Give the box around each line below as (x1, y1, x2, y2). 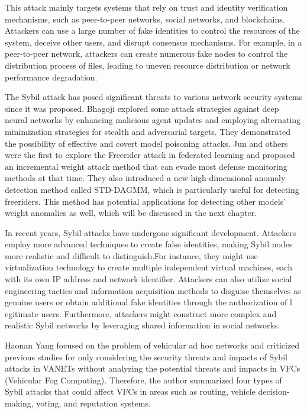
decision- (258, 385, 290, 398)
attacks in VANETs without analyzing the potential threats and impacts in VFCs (5, 362, 300, 375)
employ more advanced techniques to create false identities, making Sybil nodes (5, 238, 293, 250)
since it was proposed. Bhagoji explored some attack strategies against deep (5, 102, 279, 114)
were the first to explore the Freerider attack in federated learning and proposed (5, 149, 295, 161)
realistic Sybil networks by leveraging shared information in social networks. (5, 319, 280, 331)
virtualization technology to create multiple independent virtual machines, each (5, 261, 292, 273)
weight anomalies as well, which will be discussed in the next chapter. (5, 206, 257, 219)
